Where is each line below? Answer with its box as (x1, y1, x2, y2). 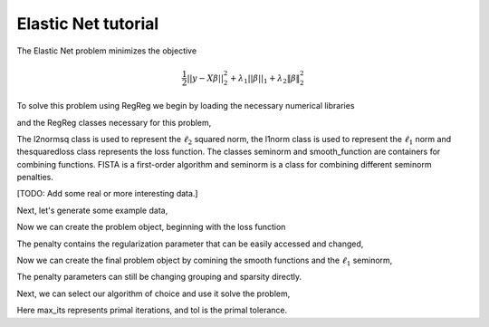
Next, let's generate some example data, (16, 205, 168, 216)
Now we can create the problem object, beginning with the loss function (16, 222, 286, 233)
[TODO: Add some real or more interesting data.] (16, 188, 198, 199)
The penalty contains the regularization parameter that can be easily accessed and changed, (16, 238, 364, 249)
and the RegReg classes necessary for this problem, (16, 117, 212, 128)
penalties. (16, 172, 54, 183)
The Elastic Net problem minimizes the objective (16, 45, 197, 56)
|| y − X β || (187, 72, 224, 83)
